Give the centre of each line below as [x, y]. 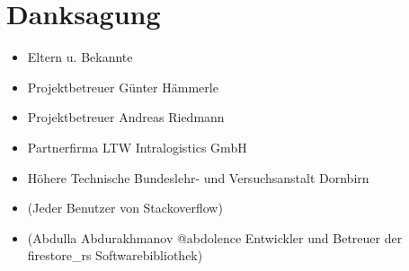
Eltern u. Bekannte [80, 57]
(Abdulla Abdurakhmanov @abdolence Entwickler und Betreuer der [215, 237]
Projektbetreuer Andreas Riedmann [126, 117]
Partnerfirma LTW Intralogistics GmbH [137, 147]
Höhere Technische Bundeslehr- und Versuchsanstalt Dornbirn [198, 177]
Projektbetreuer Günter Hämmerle [123, 87]
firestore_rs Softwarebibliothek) [115, 255]
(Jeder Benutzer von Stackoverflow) [125, 208]
